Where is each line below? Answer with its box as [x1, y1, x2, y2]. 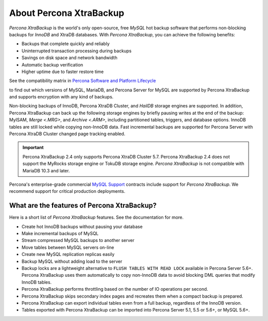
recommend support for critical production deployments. [9, 188, 126, 194]
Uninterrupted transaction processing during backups [21, 48, 132, 54]
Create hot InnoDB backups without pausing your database [21, 224, 143, 230]
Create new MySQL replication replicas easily [21, 251, 115, 257]
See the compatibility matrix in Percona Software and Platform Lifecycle [9, 78, 156, 84]
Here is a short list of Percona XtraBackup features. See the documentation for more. [9, 214, 184, 221]
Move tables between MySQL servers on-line [21, 244, 114, 250]
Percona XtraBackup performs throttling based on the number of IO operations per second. [21, 286, 208, 292]
